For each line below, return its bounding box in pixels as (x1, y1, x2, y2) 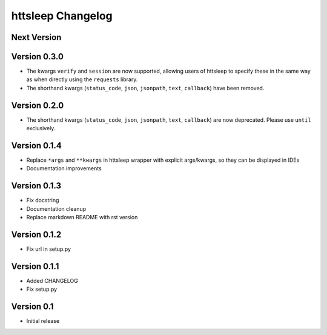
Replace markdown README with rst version (26, 214, 138, 221)
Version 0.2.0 (11, 100, 64, 110)
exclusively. (26, 125, 56, 132)
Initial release (26, 317, 60, 325)
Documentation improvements (26, 165, 102, 172)
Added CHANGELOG (26, 277, 78, 284)
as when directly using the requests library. (26, 76, 138, 83)
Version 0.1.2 (11, 229, 62, 239)
